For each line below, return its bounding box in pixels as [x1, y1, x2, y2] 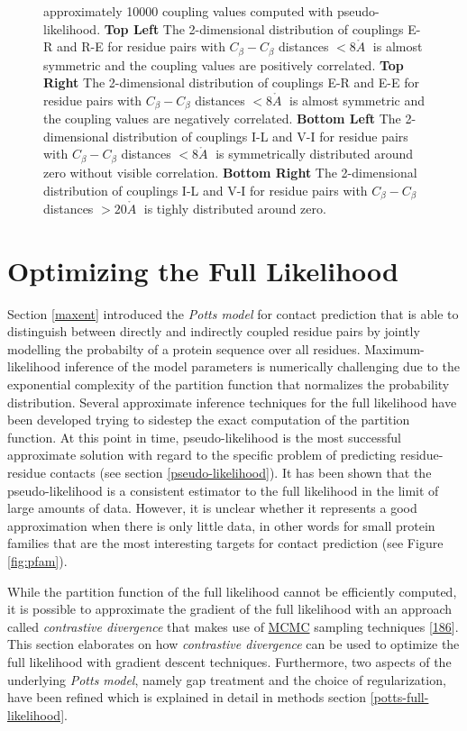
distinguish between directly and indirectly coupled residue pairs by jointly [7, 322, 420, 341]
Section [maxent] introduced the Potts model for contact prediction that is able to [7, 304, 459, 323]
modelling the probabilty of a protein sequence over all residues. [7, 339, 361, 358]
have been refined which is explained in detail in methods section [7, 688, 367, 707]
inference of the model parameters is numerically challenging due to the [64, 357, 460, 376]
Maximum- [364, 339, 425, 358]
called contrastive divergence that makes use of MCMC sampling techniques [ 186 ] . [7, 617, 459, 635]
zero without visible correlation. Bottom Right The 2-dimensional [43, 162, 417, 181]
